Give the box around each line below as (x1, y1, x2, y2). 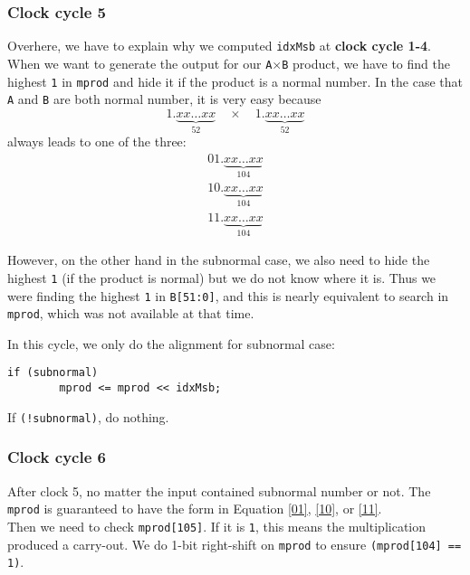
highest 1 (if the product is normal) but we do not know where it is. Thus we (7, 268, 436, 287)
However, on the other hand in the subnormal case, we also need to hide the (7, 250, 430, 269)
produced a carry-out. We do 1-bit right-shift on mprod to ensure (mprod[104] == (7, 534, 462, 553)
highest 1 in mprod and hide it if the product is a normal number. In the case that (7, 71, 464, 90)
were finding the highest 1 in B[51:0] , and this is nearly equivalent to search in (7, 286, 449, 305)
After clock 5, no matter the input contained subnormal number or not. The (7, 481, 431, 500)
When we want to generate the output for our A (7, 53, 273, 72)
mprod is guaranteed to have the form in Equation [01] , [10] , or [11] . (7, 499, 382, 518)
